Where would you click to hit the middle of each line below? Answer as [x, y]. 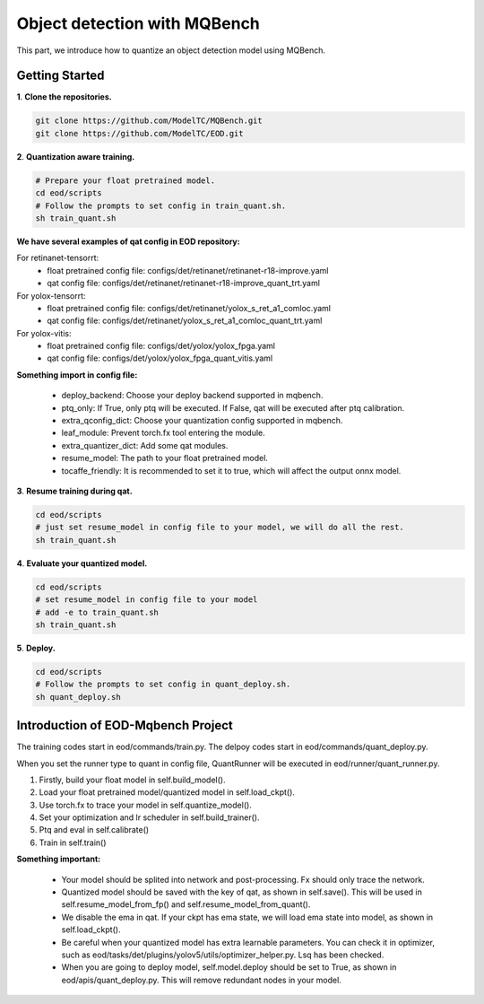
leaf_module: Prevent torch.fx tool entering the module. [164, 433]
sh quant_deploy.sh [78, 697]
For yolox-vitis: [44, 333]
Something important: [59, 859]
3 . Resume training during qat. [75, 491]
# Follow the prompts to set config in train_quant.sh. [161, 205]
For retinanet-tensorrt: [58, 258]
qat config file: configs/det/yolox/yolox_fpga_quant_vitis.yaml [160, 358]
